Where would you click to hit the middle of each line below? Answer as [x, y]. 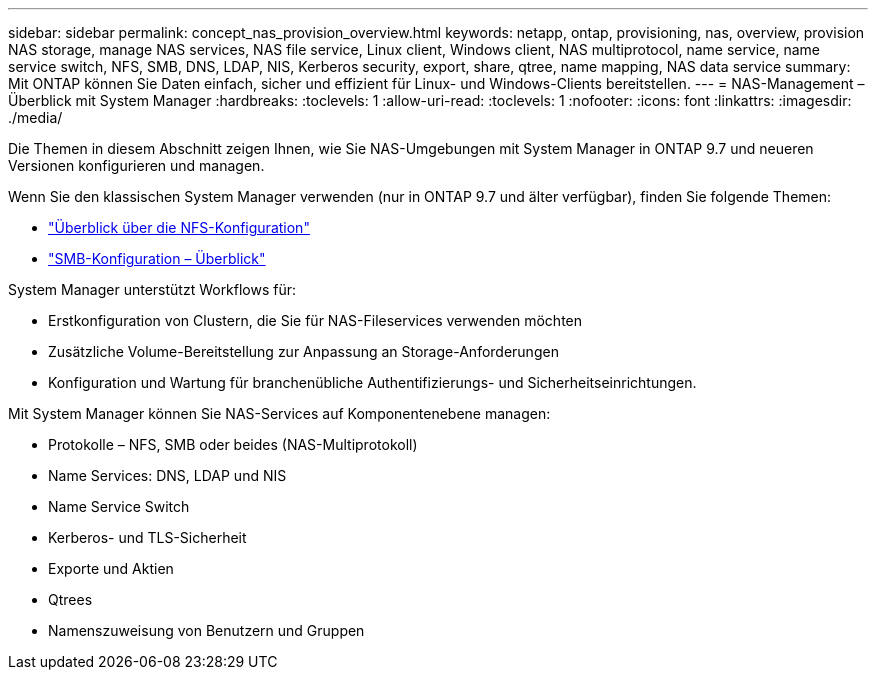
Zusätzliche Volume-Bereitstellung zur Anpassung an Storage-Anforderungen [303, 351]
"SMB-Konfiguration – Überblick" [157, 258]
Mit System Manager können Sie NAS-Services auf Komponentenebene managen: [279, 413]
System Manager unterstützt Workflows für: [152, 289]
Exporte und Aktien [111, 568]
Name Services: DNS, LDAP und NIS [167, 475]
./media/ [35, 117]
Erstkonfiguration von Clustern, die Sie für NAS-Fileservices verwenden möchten [315, 320]
